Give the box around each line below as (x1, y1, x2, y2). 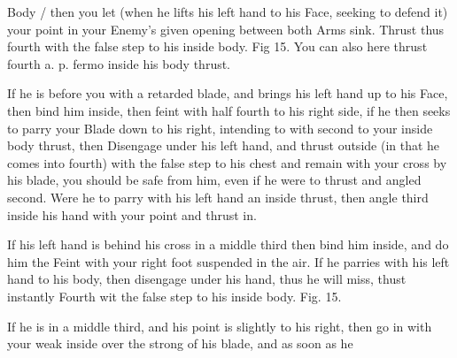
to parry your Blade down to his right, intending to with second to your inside (7, 118, 433, 137)
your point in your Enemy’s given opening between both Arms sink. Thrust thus (7, 19, 445, 38)
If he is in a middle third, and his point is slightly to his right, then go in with (7, 316, 432, 335)
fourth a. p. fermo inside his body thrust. (7, 54, 231, 72)
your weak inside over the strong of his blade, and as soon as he (7, 334, 353, 353)
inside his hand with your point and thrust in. (7, 205, 257, 224)
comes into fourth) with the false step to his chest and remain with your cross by (7, 153, 447, 171)
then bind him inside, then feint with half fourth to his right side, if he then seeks (7, 101, 451, 119)
